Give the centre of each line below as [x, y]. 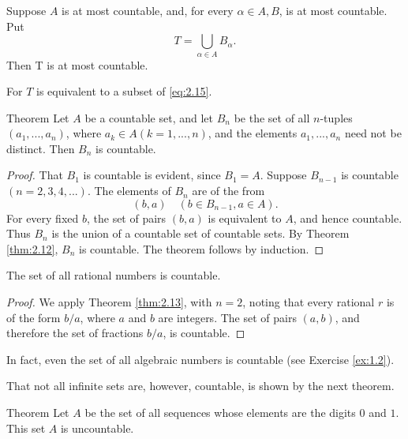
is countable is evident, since [152, 175]
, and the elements [253, 133]
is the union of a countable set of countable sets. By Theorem [200, 233]
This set [26, 428]
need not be [373, 133]
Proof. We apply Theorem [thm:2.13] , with [109, 302]
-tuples [336, 117]
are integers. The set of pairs [227, 317]
